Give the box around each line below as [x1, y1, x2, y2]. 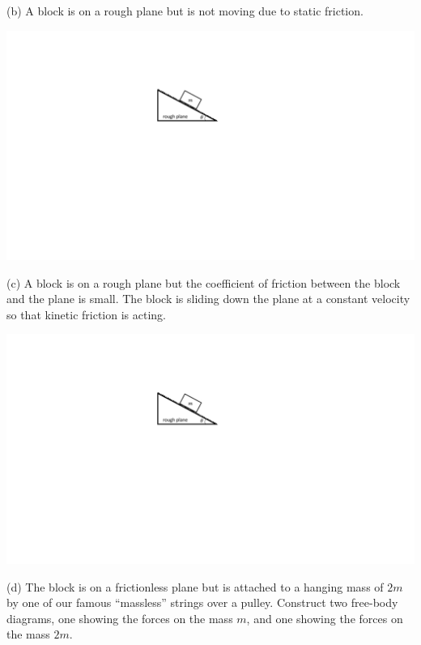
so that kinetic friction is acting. [6, 305, 166, 322]
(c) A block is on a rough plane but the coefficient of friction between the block [6, 274, 401, 291]
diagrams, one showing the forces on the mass [6, 609, 233, 626]
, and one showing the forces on [246, 609, 403, 626]
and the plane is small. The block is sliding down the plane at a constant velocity [6, 290, 410, 307]
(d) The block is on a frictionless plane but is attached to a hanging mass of [6, 578, 384, 595]
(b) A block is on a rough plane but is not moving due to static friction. [6, 2, 364, 19]
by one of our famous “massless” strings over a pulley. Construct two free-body [6, 594, 398, 611]
